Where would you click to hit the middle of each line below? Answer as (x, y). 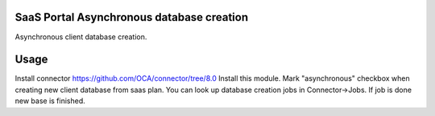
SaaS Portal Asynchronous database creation (132, 17)
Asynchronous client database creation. (81, 37)
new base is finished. (50, 101)
